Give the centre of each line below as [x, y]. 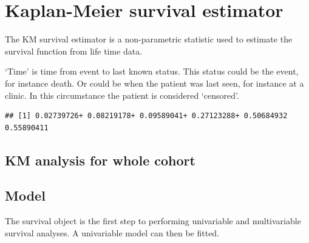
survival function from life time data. [74, 51]
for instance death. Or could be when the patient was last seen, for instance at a [154, 83]
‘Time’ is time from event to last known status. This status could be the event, [152, 71]
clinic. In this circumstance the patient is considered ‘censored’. [122, 95]
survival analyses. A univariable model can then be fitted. [112, 232]
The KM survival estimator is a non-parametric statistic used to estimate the [149, 39]
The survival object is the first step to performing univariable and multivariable [153, 221]
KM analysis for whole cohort [100, 160]
